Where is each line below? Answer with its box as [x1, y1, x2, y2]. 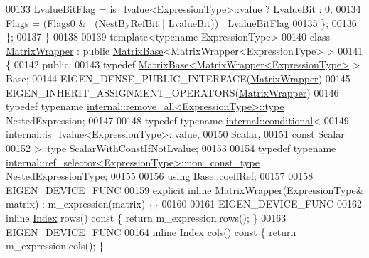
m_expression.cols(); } [6, 238, 104, 253]
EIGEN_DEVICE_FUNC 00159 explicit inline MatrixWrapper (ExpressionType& [6, 182, 364, 197]
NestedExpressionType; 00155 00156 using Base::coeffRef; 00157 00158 [6, 168, 314, 183]
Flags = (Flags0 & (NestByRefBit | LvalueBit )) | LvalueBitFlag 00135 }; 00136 [6, 15, 357, 30]
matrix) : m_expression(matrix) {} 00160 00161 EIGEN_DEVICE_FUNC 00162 [6, 196, 362, 211]
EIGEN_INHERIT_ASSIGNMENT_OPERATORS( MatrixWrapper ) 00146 [6, 85, 339, 100]
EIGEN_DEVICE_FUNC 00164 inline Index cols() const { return [6, 224, 296, 239]
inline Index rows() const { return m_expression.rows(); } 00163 [6, 210, 287, 225]
